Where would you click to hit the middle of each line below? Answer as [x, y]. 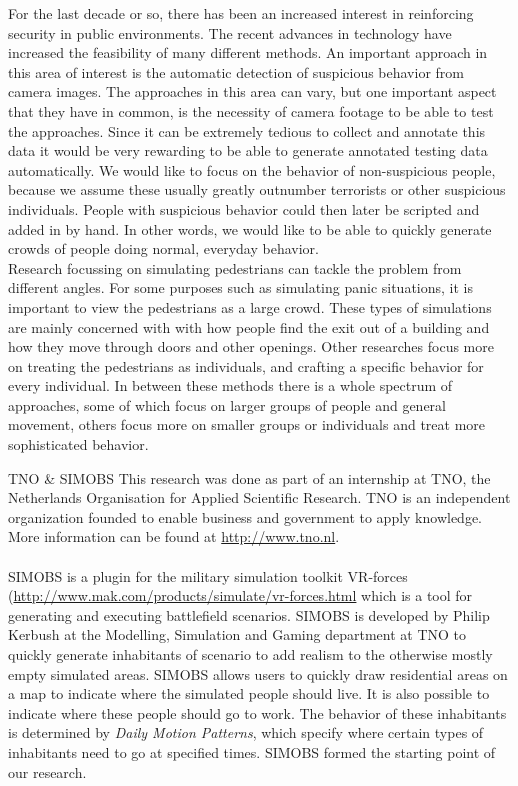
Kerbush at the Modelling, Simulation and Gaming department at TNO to [237, 634]
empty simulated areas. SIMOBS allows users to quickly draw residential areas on [258, 673]
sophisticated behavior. [78, 444]
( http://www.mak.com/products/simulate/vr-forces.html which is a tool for [240, 595]
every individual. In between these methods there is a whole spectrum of [230, 385]
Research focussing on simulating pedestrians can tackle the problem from [235, 267]
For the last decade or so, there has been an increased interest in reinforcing [241, 13]
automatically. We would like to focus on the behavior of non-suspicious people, [252, 169]
